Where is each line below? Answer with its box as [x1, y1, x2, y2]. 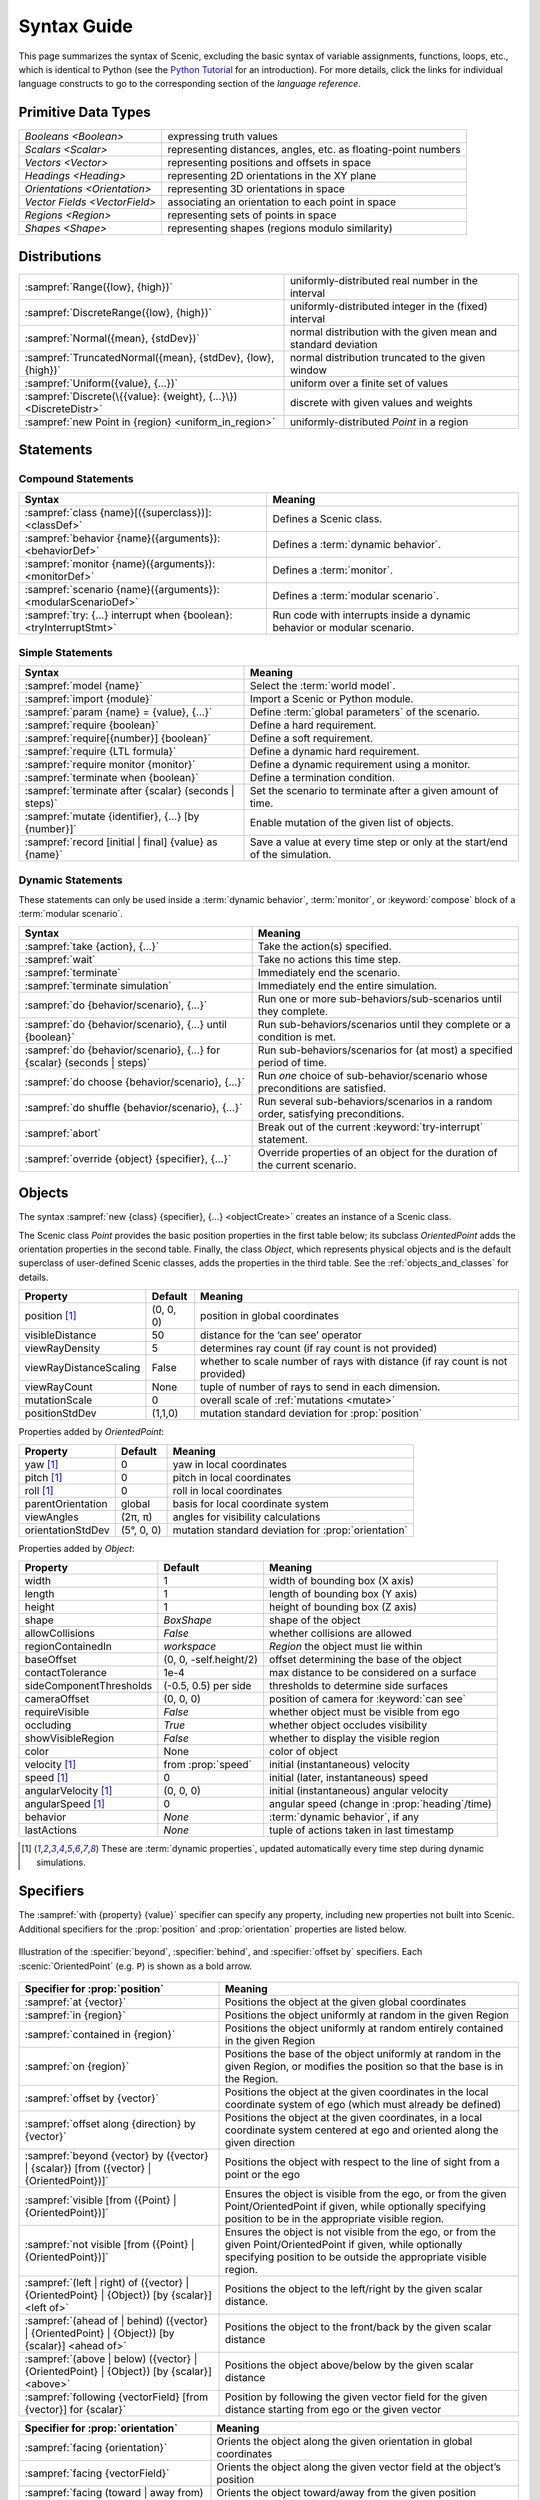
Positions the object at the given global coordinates [224, 1995, 467, 2009]
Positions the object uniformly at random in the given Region [224, 2008, 509, 2022]
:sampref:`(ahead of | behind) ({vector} [24, 2313, 209, 2327]
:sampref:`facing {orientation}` [24, 2440, 168, 2454]
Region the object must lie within [268, 1640, 423, 1654]
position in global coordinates [200, 1309, 340, 1323]
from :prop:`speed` [163, 1758, 252, 1772]
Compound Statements [18, 472, 134, 486]
